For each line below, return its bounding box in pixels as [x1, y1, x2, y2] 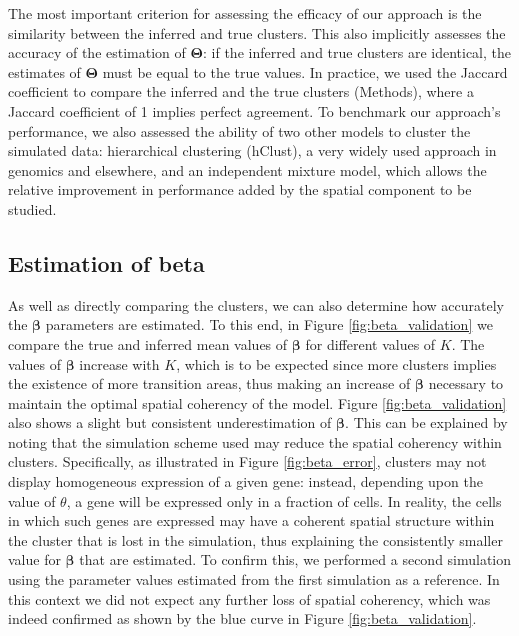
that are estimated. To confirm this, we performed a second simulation [79, 549, 512, 570]
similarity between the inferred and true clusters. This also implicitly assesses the [8, 22, 506, 43]
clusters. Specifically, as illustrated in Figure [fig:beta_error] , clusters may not [8, 451, 487, 472]
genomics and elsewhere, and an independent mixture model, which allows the [8, 159, 487, 180]
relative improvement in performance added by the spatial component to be [8, 179, 472, 200]
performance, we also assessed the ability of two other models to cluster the [8, 120, 471, 141]
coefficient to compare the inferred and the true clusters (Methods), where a [8, 81, 474, 102]
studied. [8, 198, 57, 219]
